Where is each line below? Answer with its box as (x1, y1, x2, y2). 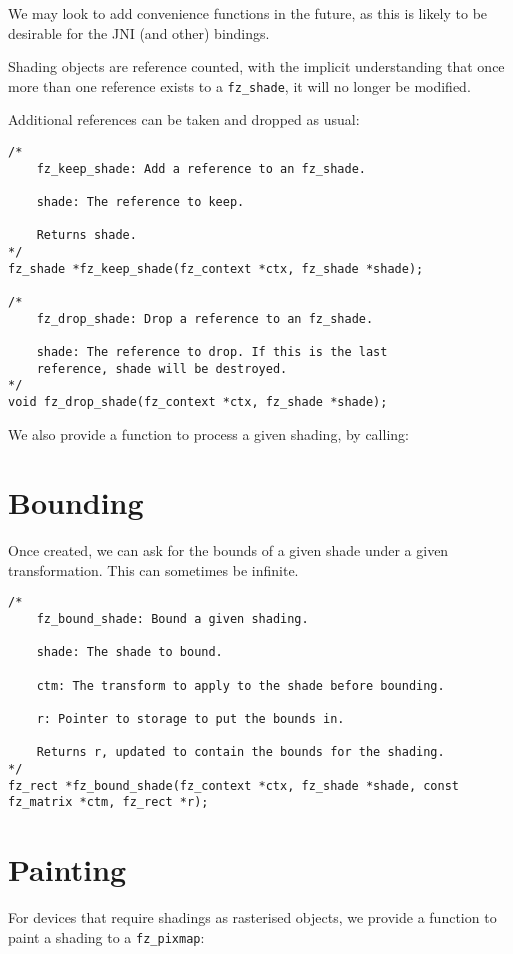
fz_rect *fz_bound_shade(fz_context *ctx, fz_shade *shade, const (8, 778, 460, 793)
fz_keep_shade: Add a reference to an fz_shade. (36, 161, 366, 176)
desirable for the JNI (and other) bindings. (8, 22, 270, 43)
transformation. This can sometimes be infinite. (8, 559, 299, 580)
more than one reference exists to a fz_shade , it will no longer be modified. (8, 75, 471, 96)
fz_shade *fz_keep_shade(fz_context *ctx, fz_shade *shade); (8, 261, 424, 276)
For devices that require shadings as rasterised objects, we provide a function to (8, 907, 497, 928)
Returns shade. (36, 228, 137, 243)
